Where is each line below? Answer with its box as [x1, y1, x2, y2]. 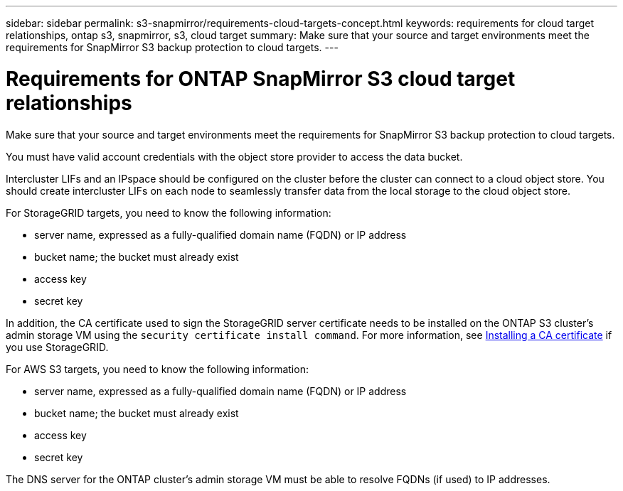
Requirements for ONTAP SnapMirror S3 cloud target [6, 66, 516, 91]
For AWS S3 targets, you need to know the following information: [6, 362, 309, 375]
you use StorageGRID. [6, 340, 109, 353]
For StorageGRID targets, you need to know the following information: [6, 206, 331, 219]
